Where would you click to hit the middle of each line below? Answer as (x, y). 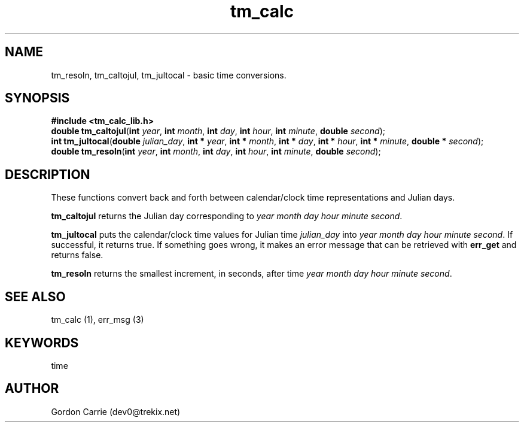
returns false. (77, 255)
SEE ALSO (35, 296)
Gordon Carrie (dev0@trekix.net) (116, 411)
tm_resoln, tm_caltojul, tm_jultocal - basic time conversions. (169, 75)
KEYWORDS (42, 343)
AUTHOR (32, 389)
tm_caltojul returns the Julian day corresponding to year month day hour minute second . (227, 216)
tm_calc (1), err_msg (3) (98, 320)
